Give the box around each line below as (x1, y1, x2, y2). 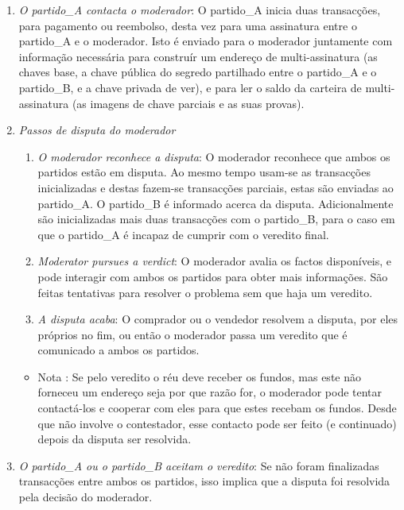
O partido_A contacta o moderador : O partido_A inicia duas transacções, (18, 2, 381, 17)
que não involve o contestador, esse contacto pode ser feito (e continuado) (37, 415, 397, 431)
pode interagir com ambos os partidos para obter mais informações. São (37, 268, 388, 284)
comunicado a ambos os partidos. (37, 342, 200, 358)
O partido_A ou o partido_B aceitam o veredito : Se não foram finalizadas (18, 457, 379, 473)
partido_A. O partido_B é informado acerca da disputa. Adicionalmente (37, 195, 394, 211)
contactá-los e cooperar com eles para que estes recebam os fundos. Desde (37, 400, 397, 416)
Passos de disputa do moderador (18, 122, 176, 138)
